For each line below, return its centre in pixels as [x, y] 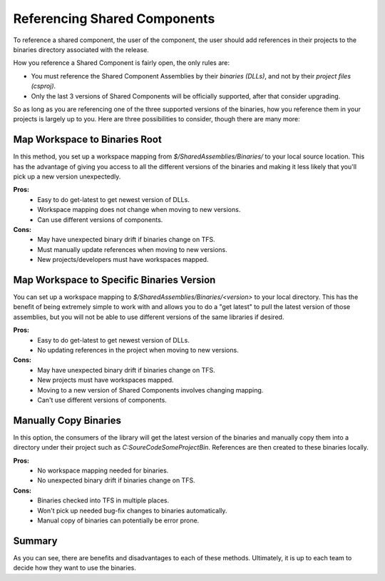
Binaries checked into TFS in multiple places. [103, 500]
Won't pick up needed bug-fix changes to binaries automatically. [132, 510]
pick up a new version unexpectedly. [67, 176]
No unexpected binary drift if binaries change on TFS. [116, 480]
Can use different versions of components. [100, 219]
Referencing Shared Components [114, 19]
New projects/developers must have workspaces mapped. [123, 260]
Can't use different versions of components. [102, 400]
